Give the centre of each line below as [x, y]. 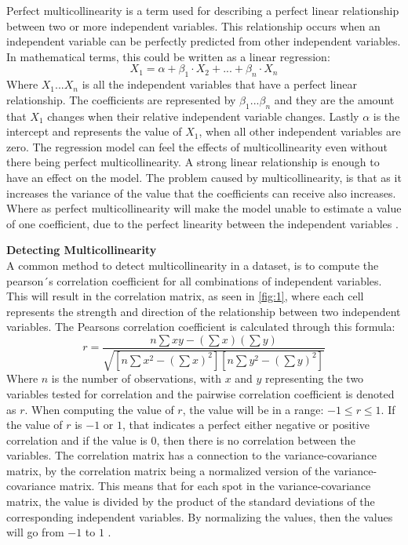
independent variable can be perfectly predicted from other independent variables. [204, 41]
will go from [35, 532]
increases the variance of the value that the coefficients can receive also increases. [201, 193]
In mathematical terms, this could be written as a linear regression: [168, 56]
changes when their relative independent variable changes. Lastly [203, 116]
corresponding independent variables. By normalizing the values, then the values [200, 516]
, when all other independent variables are [300, 131]
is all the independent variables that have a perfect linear [219, 84]
